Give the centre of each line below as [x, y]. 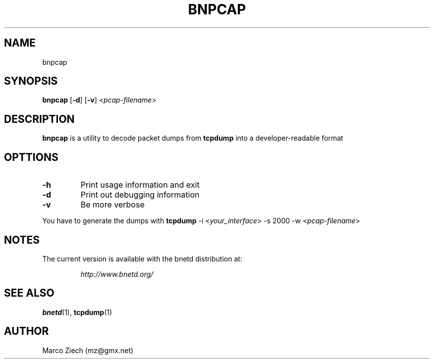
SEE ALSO [29, 293]
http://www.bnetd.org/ [117, 274]
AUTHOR [27, 331]
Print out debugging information [140, 195]
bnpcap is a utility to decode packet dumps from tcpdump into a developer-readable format [193, 138]
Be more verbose [112, 205]
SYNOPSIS [31, 81]
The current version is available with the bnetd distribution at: [142, 259]
